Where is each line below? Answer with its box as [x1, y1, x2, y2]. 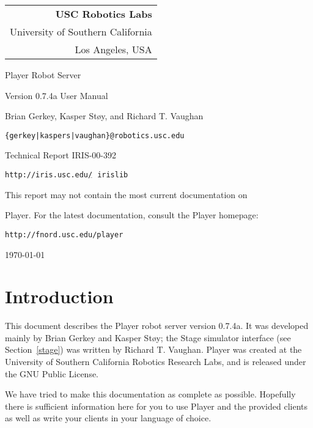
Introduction [5, 284, 114, 309]
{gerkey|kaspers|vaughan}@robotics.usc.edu [5, 131, 185, 140]
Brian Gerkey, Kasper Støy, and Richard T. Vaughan [5, 109, 204, 122]
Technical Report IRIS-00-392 [5, 149, 117, 161]
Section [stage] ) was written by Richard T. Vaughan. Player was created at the [5, 343, 302, 356]
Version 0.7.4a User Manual [5, 89, 108, 101]
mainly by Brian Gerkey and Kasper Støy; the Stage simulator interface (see [5, 331, 291, 344]
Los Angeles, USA [75, 42, 152, 56]
